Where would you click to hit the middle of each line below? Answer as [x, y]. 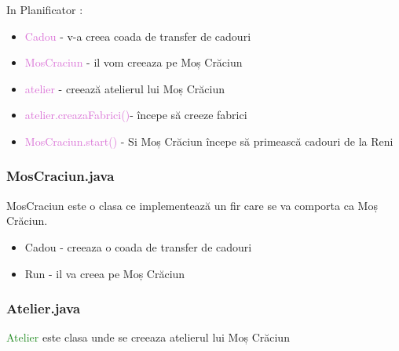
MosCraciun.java [60, 176]
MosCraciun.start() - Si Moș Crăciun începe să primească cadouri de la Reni [209, 141]
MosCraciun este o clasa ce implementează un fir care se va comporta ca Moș [192, 205]
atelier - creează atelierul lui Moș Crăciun [124, 88]
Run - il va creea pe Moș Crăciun [105, 273]
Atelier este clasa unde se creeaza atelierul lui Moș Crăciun [148, 337]
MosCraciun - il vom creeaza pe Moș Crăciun [134, 62]
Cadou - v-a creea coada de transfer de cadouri [138, 36]
